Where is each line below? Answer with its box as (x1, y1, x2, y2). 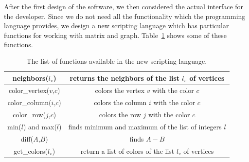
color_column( (7, 97, 52, 108)
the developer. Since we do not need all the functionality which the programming (4, 11, 246, 21)
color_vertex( (8, 85, 50, 95)
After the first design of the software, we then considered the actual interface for (4, 1, 244, 11)
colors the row (99, 109, 141, 120)
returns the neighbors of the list (70, 72, 179, 83)
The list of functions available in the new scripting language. (26, 55, 207, 66)
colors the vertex (95, 85, 145, 95)
